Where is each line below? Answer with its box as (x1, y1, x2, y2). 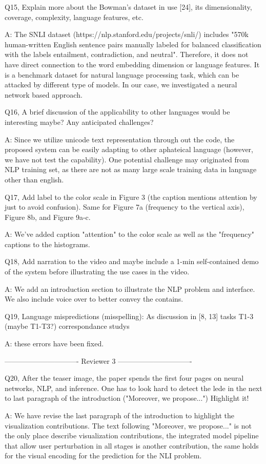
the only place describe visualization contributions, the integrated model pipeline (5, 430, 259, 441)
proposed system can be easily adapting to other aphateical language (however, (5, 144, 253, 155)
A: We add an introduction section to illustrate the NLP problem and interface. (5, 283, 255, 294)
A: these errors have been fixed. (5, 338, 104, 349)
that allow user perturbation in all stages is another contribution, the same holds (5, 440, 259, 451)
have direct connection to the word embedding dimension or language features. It (5, 59, 260, 69)
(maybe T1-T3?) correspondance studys (5, 321, 130, 331)
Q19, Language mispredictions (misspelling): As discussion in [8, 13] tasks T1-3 (5, 310, 254, 321)
